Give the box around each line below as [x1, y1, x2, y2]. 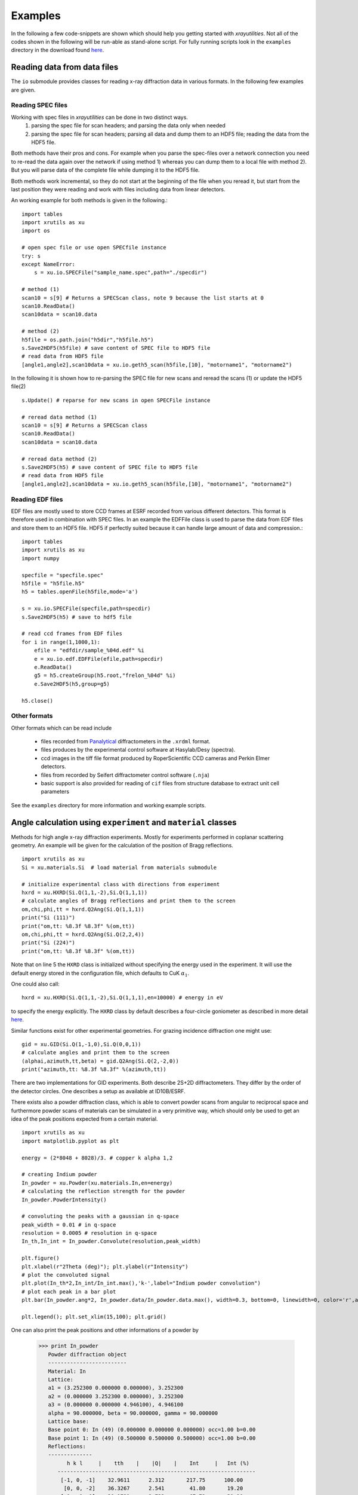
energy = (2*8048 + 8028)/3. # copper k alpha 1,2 [21, 1154, 173, 1161]
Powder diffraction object [48, 1351, 127, 1357]
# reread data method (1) [21, 413, 98, 420]
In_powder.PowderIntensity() [21, 1196, 107, 1203]
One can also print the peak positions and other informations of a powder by [11, 1326, 199, 1334]
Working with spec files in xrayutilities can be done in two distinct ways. [11, 114, 188, 121]
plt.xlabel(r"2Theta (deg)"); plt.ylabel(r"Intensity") [21, 1263, 189, 1270]
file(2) [11, 383, 26, 390]
